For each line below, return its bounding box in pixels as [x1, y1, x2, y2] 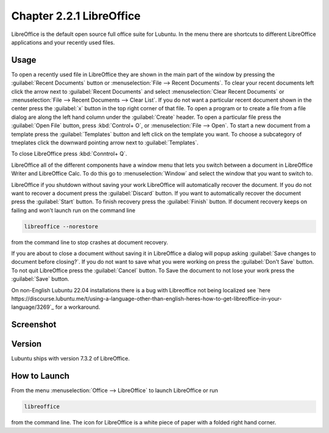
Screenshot [11, 320, 57, 330]
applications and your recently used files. [11, 38, 115, 46]
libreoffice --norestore [24, 223, 99, 230]
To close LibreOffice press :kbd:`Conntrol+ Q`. [11, 150, 127, 158]
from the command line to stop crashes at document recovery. [11, 238, 168, 246]
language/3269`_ [11, 303, 54, 311]
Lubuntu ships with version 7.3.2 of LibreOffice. [11, 355, 130, 362]
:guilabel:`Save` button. [11, 275, 69, 283]
